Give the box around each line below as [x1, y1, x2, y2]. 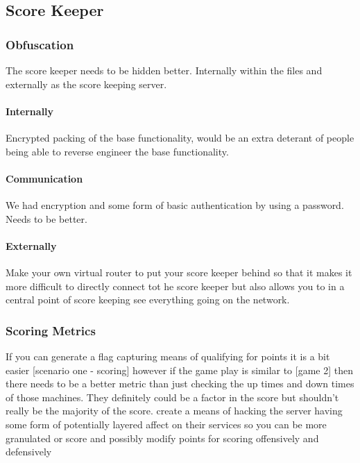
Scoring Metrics [6, 321, 96, 339]
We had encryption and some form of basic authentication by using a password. [6, 197, 344, 212]
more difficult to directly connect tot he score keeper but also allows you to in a [6, 278, 345, 293]
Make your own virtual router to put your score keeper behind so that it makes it [6, 264, 352, 279]
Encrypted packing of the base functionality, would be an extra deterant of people [6, 130, 354, 144]
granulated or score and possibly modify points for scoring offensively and [6, 430, 319, 445]
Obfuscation [6, 35, 74, 53]
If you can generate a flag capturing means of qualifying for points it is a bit [6, 348, 330, 363]
